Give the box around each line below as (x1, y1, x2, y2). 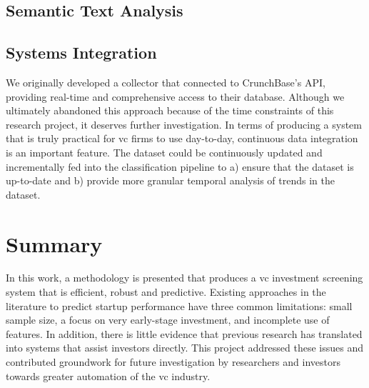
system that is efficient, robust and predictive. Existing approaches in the (6, 284, 326, 299)
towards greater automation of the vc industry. (6, 368, 211, 383)
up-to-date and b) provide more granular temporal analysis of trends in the (6, 173, 335, 188)
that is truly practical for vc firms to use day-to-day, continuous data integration (6, 131, 358, 146)
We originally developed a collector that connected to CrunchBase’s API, (6, 74, 325, 89)
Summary (6, 229, 103, 258)
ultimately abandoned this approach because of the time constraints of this (6, 103, 334, 118)
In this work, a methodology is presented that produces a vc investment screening (6, 270, 363, 285)
